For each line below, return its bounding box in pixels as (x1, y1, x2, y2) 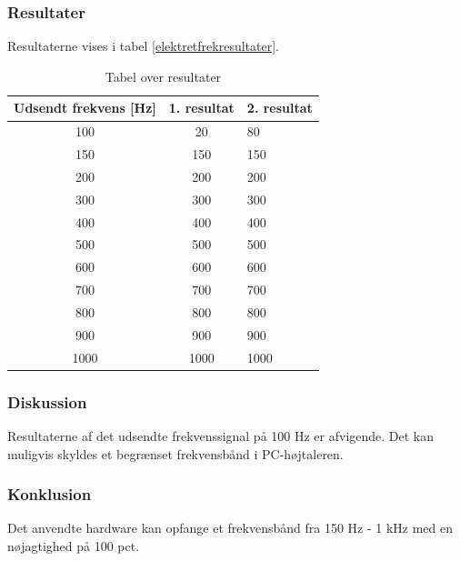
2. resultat (246, 98, 313, 117)
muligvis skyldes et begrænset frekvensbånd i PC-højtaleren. (7, 444, 344, 463)
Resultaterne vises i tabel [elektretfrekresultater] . (7, 36, 279, 55)
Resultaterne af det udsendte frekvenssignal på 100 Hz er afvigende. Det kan (7, 426, 435, 445)
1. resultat (168, 98, 235, 117)
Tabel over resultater (105, 66, 222, 85)
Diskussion (7, 390, 87, 413)
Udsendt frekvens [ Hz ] (14, 98, 156, 117)
